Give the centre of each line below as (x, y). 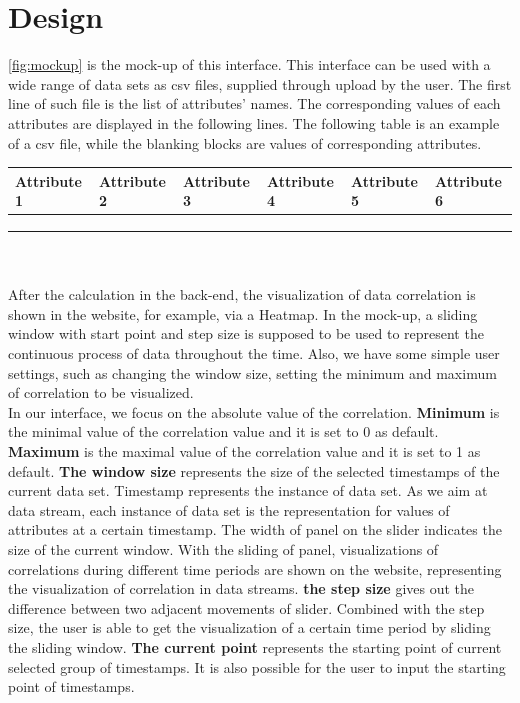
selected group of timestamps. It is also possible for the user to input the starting (257, 666)
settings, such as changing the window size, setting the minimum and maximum (252, 372)
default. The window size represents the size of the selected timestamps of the (254, 470)
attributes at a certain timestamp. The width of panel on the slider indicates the (255, 529)
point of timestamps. (71, 686)
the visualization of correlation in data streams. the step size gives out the (241, 588)
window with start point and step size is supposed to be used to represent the (246, 333)
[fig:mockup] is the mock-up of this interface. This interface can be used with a (249, 64)
